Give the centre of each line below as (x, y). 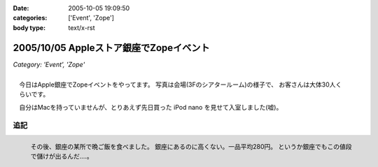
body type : (29, 27)
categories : (30, 18)
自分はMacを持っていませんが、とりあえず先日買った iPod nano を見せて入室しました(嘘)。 (151, 107)
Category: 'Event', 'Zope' (49, 64)
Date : (21, 8)
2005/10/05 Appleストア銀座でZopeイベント (111, 48)
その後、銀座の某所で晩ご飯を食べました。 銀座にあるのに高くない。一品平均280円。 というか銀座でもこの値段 (191, 147)
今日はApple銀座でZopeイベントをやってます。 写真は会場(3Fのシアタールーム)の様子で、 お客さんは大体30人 (177, 85)
